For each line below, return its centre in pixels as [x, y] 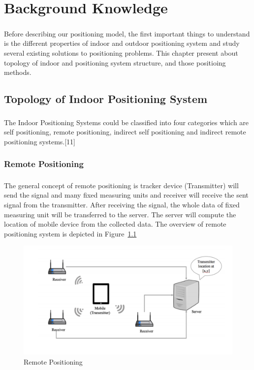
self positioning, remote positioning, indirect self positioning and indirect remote [125, 132]
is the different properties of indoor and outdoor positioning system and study [122, 43]
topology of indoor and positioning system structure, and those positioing [115, 62]
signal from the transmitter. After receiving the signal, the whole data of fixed [122, 205]
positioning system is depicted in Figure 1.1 [70, 233]
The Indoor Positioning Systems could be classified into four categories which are [127, 122]
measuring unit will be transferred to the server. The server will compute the [120, 214]
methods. [18, 72]
